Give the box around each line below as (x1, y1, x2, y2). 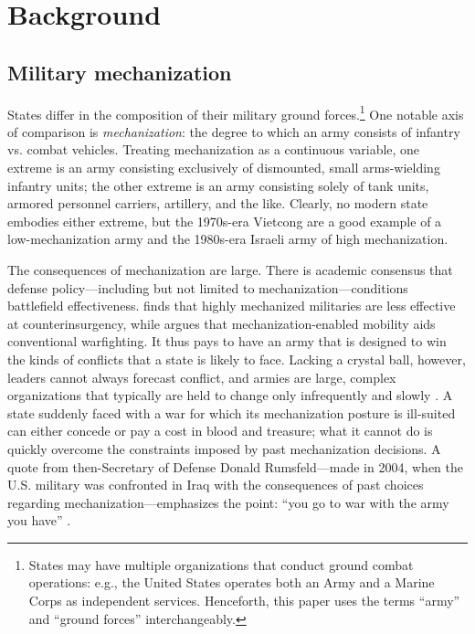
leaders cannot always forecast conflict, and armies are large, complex (7, 367, 396, 386)
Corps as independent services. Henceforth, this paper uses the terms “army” (28, 591, 460, 610)
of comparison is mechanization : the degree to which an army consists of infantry (7, 122, 460, 141)
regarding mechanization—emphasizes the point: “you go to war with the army (7, 492, 449, 512)
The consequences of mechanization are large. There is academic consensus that (7, 259, 453, 279)
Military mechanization (7, 58, 232, 86)
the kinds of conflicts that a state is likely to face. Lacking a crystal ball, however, (7, 349, 466, 368)
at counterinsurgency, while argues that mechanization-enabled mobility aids (7, 313, 436, 333)
